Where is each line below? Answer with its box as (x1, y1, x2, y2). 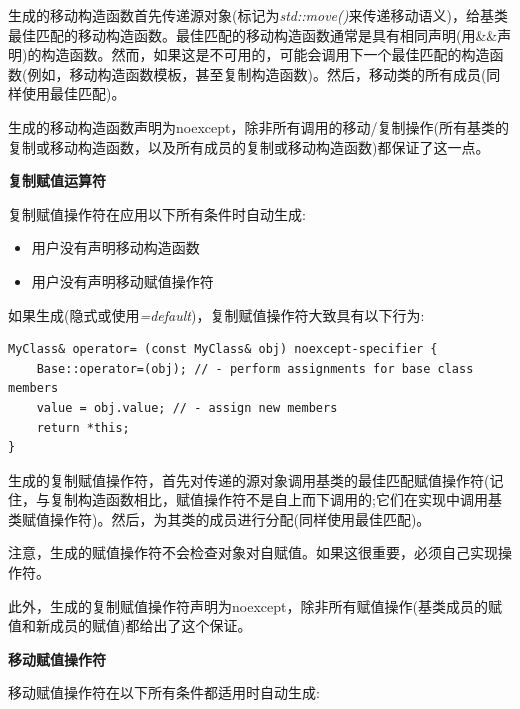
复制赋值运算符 (8, 170, 106, 191)
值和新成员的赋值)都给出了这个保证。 (8, 615, 252, 636)
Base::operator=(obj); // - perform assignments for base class (36, 361, 474, 376)
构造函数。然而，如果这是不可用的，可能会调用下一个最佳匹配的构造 (41, 44, 490, 65)
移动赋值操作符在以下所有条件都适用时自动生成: (8, 682, 320, 703)
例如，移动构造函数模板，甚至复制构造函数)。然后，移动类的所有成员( (27, 63, 487, 84)
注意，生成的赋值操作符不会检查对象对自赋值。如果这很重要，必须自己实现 (8, 542, 498, 563)
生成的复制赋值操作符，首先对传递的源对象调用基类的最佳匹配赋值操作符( (8, 469, 490, 490)
